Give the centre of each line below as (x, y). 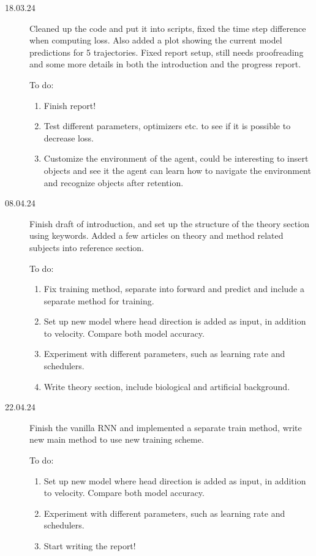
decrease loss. (69, 137)
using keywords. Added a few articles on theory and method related (156, 235)
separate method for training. (99, 300)
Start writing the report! (90, 546)
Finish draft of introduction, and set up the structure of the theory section (169, 223)
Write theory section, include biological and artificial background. (167, 386)
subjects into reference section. (87, 247)
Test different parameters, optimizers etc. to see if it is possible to (167, 126)
